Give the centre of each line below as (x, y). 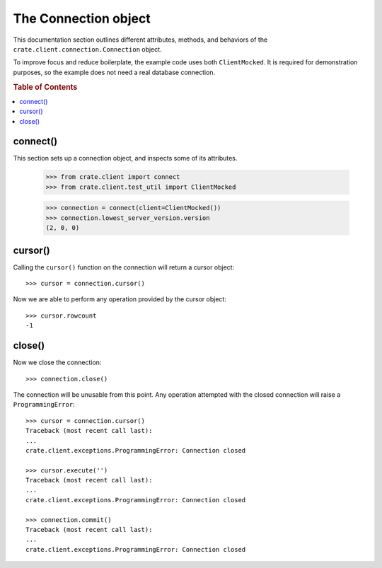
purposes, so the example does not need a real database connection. (114, 72)
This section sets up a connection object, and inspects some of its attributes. (125, 158)
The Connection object (82, 18)
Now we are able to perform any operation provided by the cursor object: (120, 299)
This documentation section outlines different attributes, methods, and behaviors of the (140, 40)
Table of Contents (45, 87)
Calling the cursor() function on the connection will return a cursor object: (124, 267)
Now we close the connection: (57, 363)
